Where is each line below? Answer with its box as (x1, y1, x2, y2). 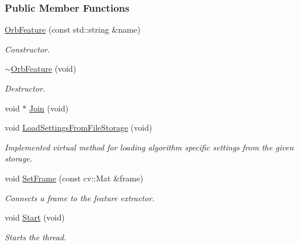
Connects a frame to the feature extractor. (5, 191, 155, 204)
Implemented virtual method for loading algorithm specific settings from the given (5, 141, 294, 153)
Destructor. (5, 82, 46, 94)
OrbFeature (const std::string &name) (5, 23, 141, 36)
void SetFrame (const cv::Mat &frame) (5, 171, 144, 184)
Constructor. (5, 43, 50, 55)
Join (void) (29, 101, 69, 114)
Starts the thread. (5, 230, 67, 243)
